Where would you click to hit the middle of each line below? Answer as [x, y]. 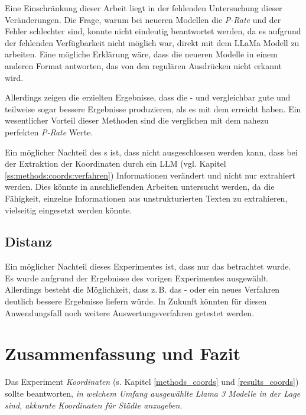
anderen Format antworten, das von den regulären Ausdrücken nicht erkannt [143, 65]
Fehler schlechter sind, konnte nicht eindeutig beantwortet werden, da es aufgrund [153, 31]
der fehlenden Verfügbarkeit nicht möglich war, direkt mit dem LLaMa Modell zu [152, 42]
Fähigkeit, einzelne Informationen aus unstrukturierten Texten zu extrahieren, [146, 198]
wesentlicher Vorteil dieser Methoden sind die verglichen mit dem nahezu [137, 120]
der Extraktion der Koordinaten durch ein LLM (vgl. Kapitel [115, 163]
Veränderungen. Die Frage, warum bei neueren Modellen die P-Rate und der [143, 19]
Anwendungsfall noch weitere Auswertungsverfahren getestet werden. [130, 312]
